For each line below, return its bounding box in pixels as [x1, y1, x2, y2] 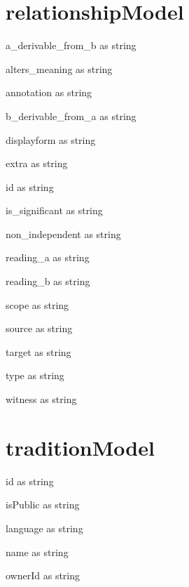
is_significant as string [6, 203, 103, 218]
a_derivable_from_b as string [6, 38, 136, 53]
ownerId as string [6, 568, 80, 583]
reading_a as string [6, 250, 90, 265]
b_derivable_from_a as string [6, 108, 136, 123]
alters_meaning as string [6, 61, 113, 76]
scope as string [6, 297, 69, 312]
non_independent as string [6, 226, 121, 241]
